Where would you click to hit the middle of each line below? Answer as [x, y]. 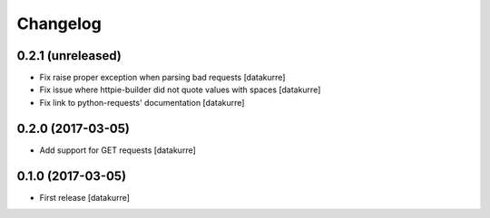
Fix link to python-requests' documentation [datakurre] [142, 102]
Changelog [59, 24]
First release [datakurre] [85, 197]
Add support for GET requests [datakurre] [118, 150]
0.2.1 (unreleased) [69, 56]
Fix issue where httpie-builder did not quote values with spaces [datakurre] [180, 90]
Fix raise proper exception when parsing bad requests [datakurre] [162, 78]
